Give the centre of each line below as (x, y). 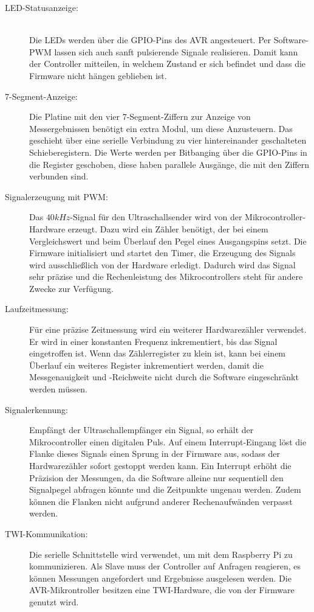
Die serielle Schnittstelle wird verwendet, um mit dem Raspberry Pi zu (161, 554)
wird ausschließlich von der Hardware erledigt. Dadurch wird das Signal (162, 264)
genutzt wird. (54, 601)
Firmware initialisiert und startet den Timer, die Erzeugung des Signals (162, 253)
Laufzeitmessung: (37, 309)
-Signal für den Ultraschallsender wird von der (156, 217)
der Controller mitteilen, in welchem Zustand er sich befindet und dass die (168, 64)
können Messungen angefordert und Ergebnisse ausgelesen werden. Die (160, 578)
